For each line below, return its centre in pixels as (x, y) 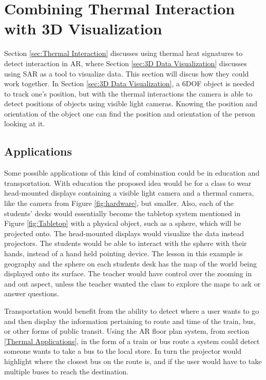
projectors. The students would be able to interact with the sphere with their (126, 243)
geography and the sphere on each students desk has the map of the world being (131, 263)
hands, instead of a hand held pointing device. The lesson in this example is (123, 253)
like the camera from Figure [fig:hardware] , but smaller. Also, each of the (119, 203)
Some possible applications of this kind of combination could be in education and (132, 173)
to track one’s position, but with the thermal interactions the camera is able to (128, 93)
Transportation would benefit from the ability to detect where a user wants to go (132, 310)
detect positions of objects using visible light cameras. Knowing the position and (131, 103)
